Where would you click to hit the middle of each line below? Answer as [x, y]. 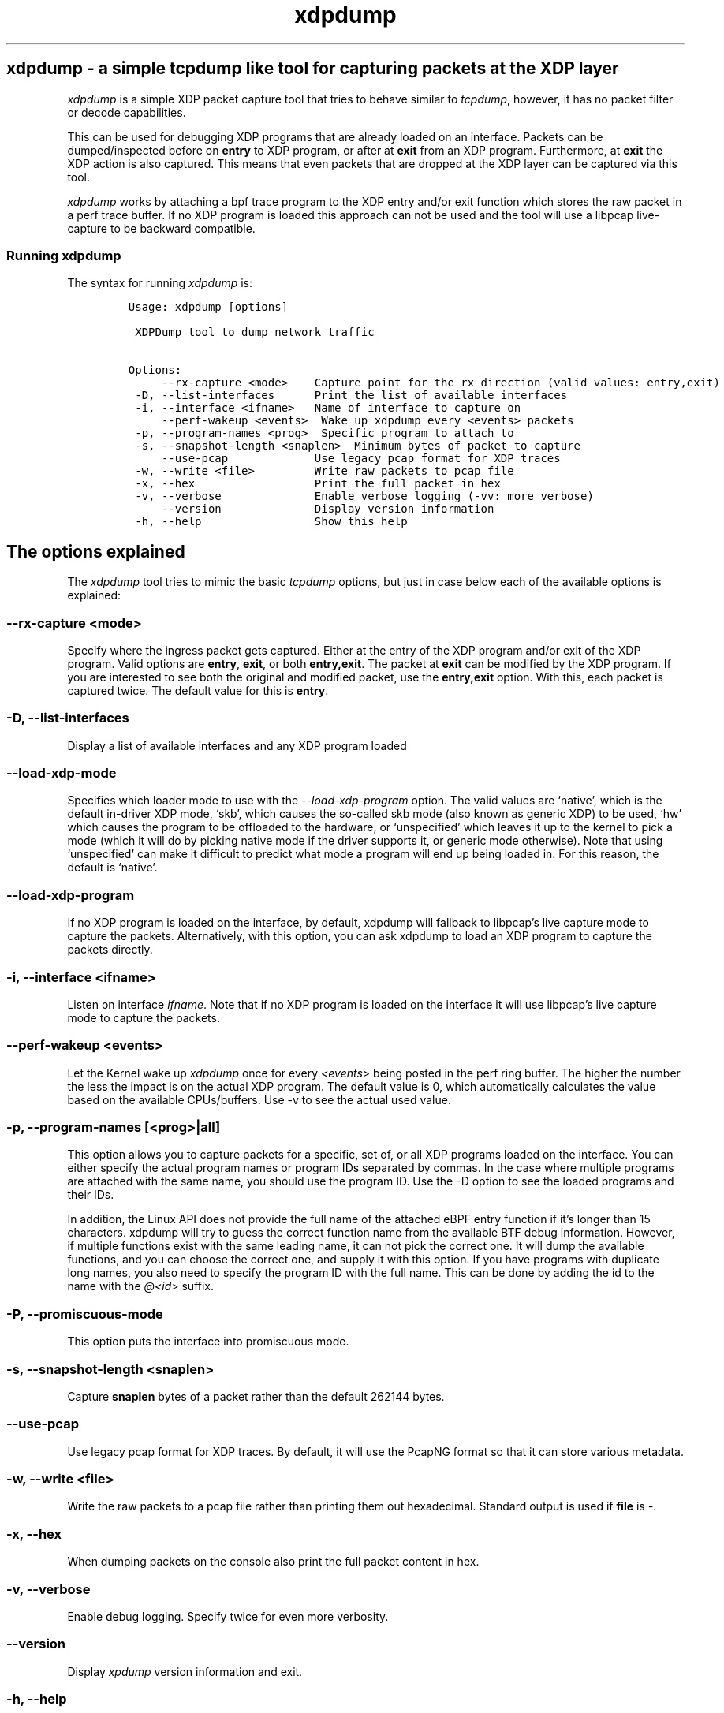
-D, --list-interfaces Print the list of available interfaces [351, 396]
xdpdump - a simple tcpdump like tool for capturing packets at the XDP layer [313, 69]
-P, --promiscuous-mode [85, 1314]
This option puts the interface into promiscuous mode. [208, 1342]
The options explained [96, 551]
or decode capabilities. [127, 112]
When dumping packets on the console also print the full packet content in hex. [273, 1562]
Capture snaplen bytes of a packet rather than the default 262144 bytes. [256, 1396]
